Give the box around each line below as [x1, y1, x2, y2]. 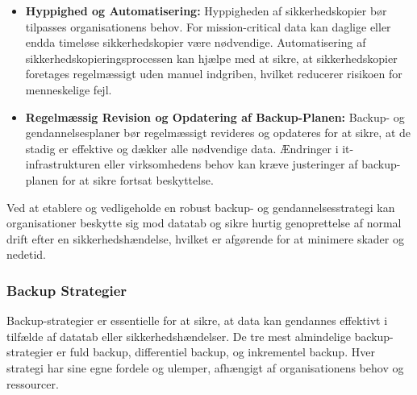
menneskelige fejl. [25, 81, 112, 98]
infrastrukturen [25, 156, 101, 173]
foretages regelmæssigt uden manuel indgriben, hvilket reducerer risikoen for [25, 65, 402, 82]
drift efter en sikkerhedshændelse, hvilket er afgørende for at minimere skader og [6, 230, 404, 247]
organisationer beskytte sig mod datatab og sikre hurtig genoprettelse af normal [6, 214, 402, 231]
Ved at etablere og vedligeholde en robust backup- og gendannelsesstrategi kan [6, 198, 395, 215]
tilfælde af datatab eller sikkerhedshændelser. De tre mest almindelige [6, 327, 351, 344]
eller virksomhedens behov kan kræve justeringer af [104, 156, 358, 173]
